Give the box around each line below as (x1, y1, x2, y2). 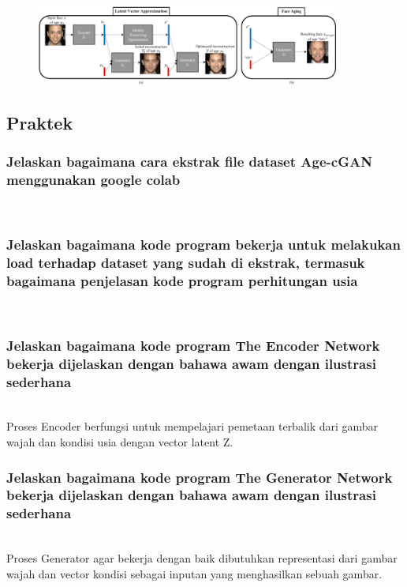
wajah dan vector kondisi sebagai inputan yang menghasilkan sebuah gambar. (6, 565, 383, 581)
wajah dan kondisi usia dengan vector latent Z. (6, 434, 233, 450)
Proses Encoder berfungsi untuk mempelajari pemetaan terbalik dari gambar (6, 418, 379, 435)
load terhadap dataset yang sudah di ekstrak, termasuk (6, 252, 365, 272)
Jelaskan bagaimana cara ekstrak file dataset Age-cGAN (6, 152, 372, 171)
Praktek (6, 110, 73, 134)
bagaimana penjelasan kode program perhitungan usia (6, 270, 358, 290)
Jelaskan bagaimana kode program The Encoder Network (6, 335, 380, 355)
